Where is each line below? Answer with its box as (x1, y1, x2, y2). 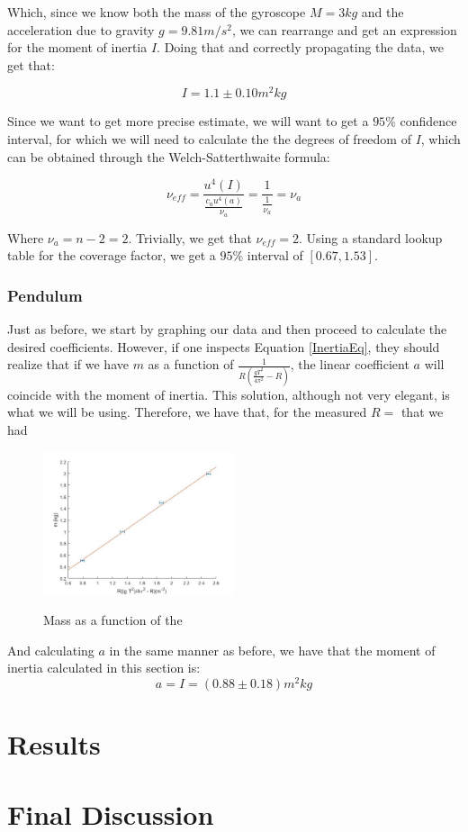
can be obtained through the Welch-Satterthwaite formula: (7, 147, 330, 166)
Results (7, 726, 101, 763)
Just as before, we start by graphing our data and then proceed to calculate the (7, 320, 447, 339)
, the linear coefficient (290, 355, 409, 374)
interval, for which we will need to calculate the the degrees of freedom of (7, 130, 411, 149)
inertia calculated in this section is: (7, 658, 201, 677)
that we (400, 402, 444, 421)
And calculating (7, 640, 94, 659)
